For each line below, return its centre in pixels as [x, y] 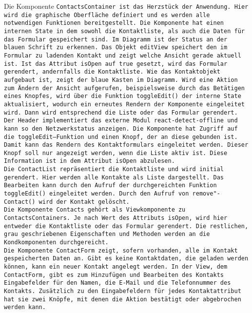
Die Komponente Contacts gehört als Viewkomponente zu [95, 210]
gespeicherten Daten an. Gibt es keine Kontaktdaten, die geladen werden [126, 259]
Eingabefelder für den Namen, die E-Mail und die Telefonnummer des [117, 283]
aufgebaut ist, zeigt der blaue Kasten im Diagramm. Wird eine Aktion [121, 80]
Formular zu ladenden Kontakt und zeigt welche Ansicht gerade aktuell [123, 55]
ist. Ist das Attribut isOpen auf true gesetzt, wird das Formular [116, 64]
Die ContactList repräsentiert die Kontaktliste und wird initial [114, 169]
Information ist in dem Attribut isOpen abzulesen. [89, 161]
